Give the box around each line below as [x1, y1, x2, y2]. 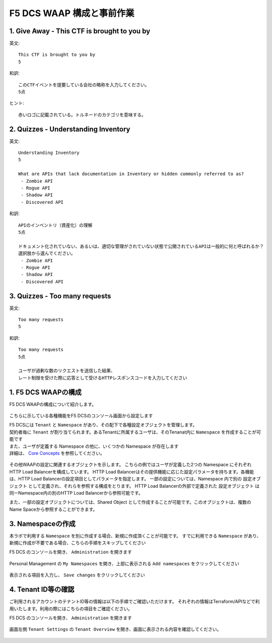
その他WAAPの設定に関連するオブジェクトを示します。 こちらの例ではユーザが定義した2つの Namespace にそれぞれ [9, 462, 252, 468]
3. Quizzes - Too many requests [9, 292, 111, 300]
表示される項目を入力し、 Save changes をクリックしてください [9, 572, 146, 578]
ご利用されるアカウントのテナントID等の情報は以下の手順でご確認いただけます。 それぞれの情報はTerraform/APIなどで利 [9, 599, 260, 605]
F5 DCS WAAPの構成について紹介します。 [9, 401, 97, 407]
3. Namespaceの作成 [9, 519, 76, 528]
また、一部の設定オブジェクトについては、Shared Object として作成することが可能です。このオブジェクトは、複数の [9, 499, 251, 505]
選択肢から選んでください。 [18, 250, 76, 256]
